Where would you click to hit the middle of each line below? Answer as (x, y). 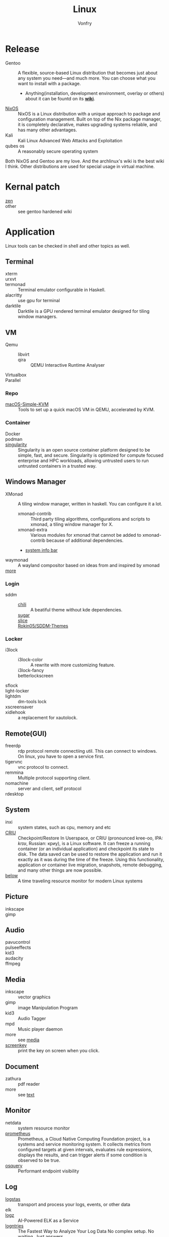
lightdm (13, 696)
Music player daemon (40, 1029)
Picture (17, 897)
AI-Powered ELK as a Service (48, 1220)
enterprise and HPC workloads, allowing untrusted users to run (83, 461)
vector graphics (34, 997)
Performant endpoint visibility (48, 1171)
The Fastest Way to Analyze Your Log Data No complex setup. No (86, 1231)
